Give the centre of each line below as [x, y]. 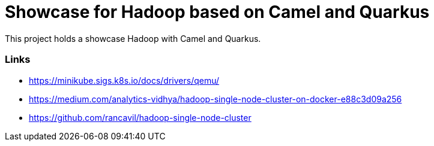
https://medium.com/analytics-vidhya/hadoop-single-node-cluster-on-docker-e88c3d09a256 [215, 99]
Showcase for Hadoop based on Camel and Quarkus [217, 12]
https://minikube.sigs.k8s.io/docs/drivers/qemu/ [124, 80]
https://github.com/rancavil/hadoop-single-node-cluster [140, 117]
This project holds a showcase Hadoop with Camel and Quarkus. [133, 38]
